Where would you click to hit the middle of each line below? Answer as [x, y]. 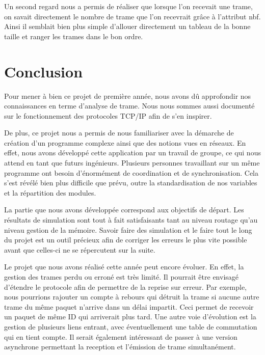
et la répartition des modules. [50, 192]
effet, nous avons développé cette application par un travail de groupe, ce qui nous [132, 153]
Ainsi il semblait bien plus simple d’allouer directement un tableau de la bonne [127, 26]
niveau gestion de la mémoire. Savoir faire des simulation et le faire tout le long [128, 229]
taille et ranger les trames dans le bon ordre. [74, 36]
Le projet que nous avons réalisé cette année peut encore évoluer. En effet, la [124, 267]
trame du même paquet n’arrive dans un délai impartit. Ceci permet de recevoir [129, 306]
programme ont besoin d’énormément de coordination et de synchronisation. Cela [131, 172]
